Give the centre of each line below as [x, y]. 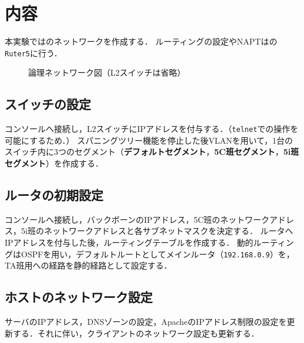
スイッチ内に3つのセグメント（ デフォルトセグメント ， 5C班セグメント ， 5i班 [152, 152]
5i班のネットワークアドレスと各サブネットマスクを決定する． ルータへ [157, 231]
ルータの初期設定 [54, 195]
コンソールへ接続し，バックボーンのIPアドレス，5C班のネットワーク [137, 219]
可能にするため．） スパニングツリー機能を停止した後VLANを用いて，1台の [149, 140]
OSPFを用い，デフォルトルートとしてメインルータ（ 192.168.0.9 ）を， [158, 254]
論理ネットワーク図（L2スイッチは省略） [107, 72]
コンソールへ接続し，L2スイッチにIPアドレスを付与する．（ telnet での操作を [152, 129]
